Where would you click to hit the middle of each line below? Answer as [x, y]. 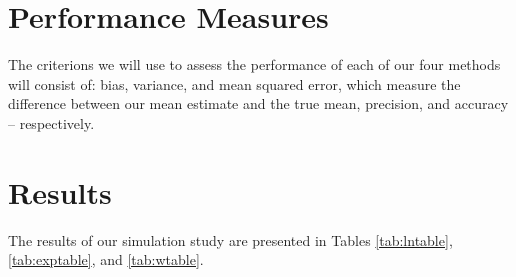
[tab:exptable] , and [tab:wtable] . [106, 259]
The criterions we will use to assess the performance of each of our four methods [254, 64]
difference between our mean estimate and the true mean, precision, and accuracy [258, 103]
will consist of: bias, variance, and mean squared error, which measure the [234, 83]
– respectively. [51, 122]
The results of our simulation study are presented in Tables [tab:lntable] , [230, 239]
